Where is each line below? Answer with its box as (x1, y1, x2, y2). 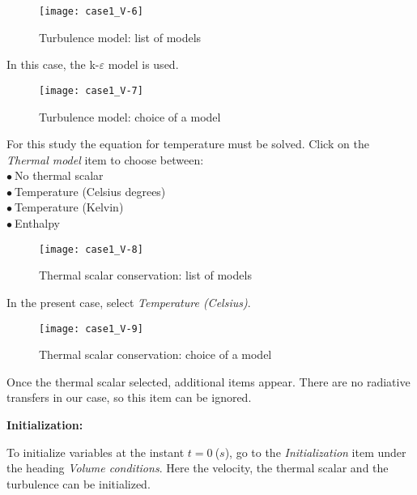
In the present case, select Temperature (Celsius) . (6, 293, 251, 310)
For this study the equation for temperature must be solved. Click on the (6, 135, 369, 152)
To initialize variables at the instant (6, 443, 185, 460)
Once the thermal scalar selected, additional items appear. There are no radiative (6, 373, 411, 390)
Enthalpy (15, 215, 60, 232)
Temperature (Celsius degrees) (15, 182, 166, 199)
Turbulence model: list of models (39, 28, 202, 45)
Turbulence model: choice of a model (39, 108, 221, 125)
